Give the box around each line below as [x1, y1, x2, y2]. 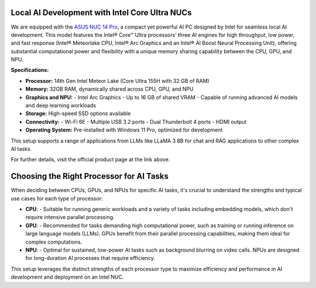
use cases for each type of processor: [11, 195, 103, 202]
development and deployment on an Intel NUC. [11, 273, 124, 280]
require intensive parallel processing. [25, 214, 115, 221]
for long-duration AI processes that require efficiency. [25, 255, 155, 262]
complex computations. [25, 238, 83, 245]
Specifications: [11, 67, 49, 74]
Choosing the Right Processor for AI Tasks [11, 171, 169, 181]
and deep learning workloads [25, 102, 97, 109]
